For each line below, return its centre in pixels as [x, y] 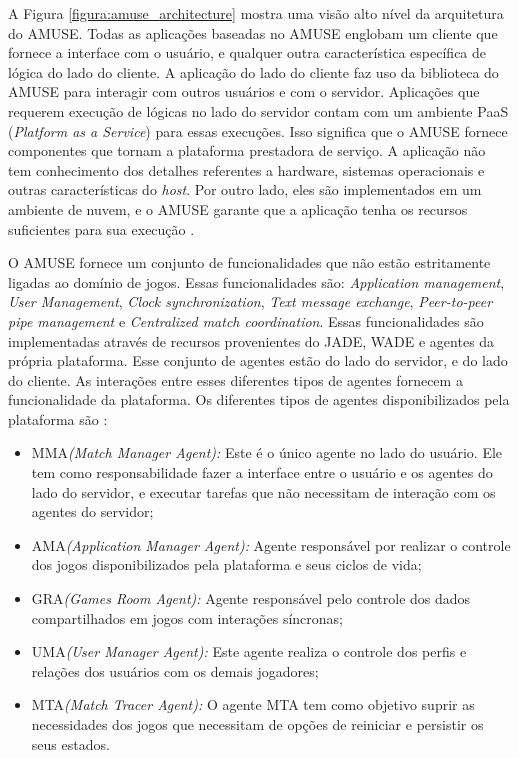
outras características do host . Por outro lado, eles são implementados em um [245, 189]
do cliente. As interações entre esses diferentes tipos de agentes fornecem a [235, 379]
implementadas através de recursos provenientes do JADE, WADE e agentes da [251, 340]
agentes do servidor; [92, 511]
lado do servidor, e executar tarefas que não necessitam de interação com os [263, 491]
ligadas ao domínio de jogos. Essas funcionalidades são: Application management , [256, 281]
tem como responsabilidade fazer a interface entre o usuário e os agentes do [262, 472]
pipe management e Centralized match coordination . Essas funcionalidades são [246, 320]
